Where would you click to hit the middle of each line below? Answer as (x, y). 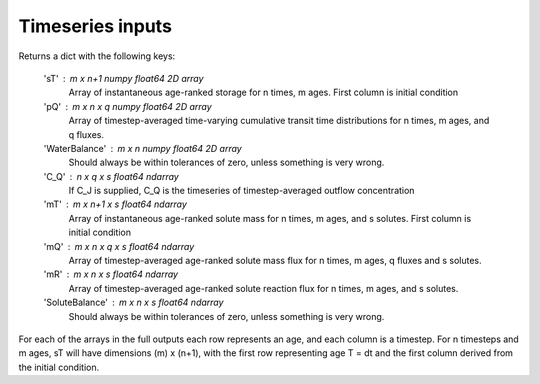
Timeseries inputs (95, 26)
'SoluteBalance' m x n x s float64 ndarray (133, 302)
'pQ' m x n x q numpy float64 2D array (127, 106)
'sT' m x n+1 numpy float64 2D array (123, 78)
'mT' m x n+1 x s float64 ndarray (115, 204)
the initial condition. (59, 367)
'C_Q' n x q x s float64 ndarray (111, 176)
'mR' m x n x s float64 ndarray (111, 274)
